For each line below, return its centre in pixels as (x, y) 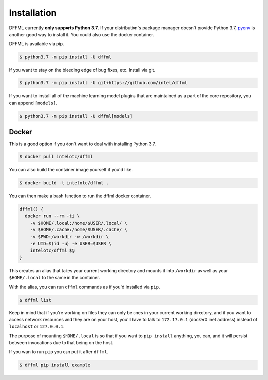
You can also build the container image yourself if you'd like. (71, 170)
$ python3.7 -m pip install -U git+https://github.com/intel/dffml (103, 83)
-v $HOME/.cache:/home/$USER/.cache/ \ (79, 230)
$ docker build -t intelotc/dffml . (64, 183)
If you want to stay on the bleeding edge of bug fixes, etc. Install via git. (82, 70)
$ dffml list (35, 300)
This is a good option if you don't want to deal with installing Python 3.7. (83, 144)
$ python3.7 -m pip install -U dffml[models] (76, 116)
